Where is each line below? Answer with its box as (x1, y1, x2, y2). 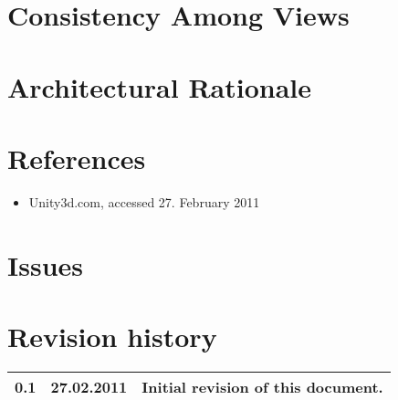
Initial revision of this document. (141, 375, 383, 397)
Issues (7, 246, 83, 283)
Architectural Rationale (7, 68, 312, 105)
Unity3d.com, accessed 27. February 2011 (28, 192, 260, 211)
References (7, 139, 146, 176)
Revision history (7, 318, 217, 355)
